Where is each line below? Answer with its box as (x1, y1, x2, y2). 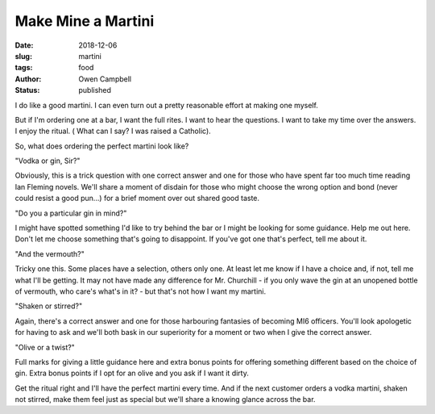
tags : (14, 63, 33, 73)
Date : (14, 40, 34, 50)
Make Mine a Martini (14, 12, 155, 30)
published (78, 86, 112, 95)
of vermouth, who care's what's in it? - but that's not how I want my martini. (14, 286, 266, 296)
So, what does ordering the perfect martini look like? (14, 141, 189, 151)
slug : (14, 51, 32, 61)
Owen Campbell (78, 73, 132, 84)
